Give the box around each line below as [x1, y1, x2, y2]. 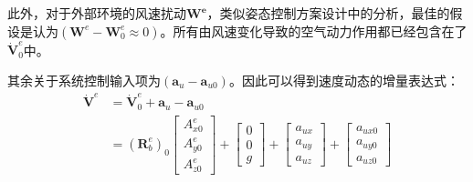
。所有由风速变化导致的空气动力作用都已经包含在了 [160, 21, 468, 40]
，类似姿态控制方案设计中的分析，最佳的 [206, 4, 450, 22]
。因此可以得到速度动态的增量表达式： [228, 70, 459, 89]
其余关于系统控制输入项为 [7, 70, 161, 89]
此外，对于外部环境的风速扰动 [7, 4, 186, 22]
